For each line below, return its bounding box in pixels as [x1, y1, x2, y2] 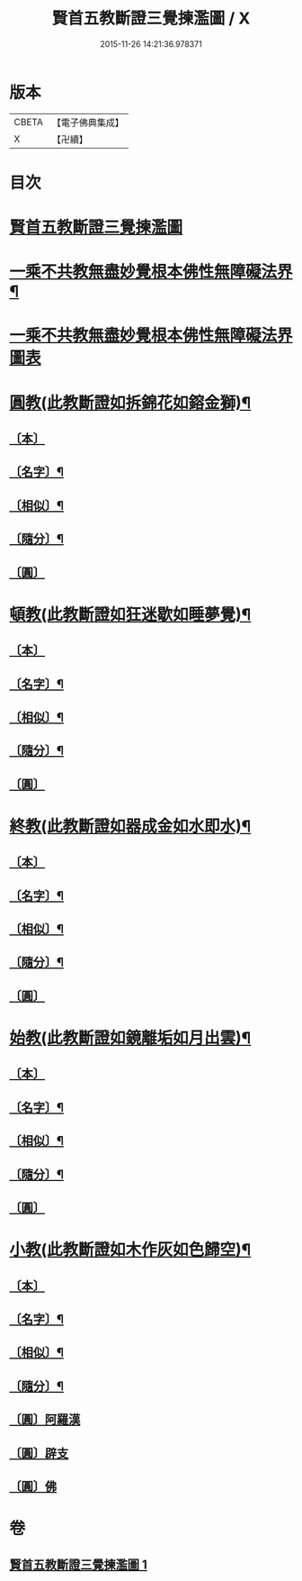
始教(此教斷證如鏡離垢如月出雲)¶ [9, 1028, 252, 1049]
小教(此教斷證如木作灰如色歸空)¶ [9, 1240, 252, 1260]
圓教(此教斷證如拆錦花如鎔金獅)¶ [9, 393, 252, 413]
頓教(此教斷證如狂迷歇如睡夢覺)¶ [9, 604, 252, 624]
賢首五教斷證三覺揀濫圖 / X [51, 8, 251, 29]
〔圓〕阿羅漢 [9, 1412, 81, 1428]
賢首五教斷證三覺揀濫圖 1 [9, 1557, 148, 1572]
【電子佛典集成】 [51, 116, 124, 129]
